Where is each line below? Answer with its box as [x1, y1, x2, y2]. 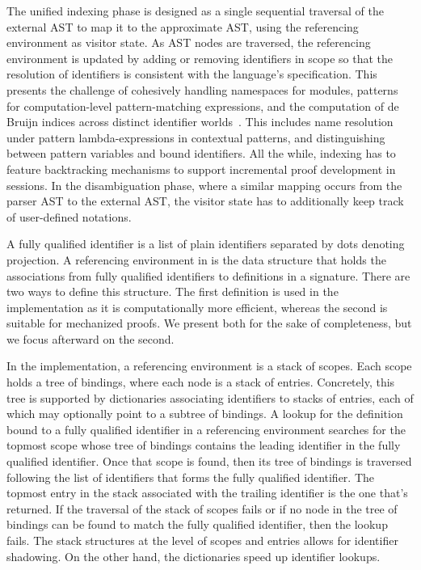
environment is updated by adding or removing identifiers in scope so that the [6, 49, 394, 66]
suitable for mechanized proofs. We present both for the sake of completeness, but [6, 315, 412, 331]
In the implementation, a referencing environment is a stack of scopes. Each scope [6, 357, 412, 374]
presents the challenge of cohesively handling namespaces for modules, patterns [6, 81, 398, 98]
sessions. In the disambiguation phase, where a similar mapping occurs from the [6, 176, 402, 193]
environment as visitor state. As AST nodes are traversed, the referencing [6, 34, 371, 51]
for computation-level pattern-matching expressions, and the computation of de [6, 97, 399, 114]
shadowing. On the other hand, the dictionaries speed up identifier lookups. [6, 547, 381, 564]
